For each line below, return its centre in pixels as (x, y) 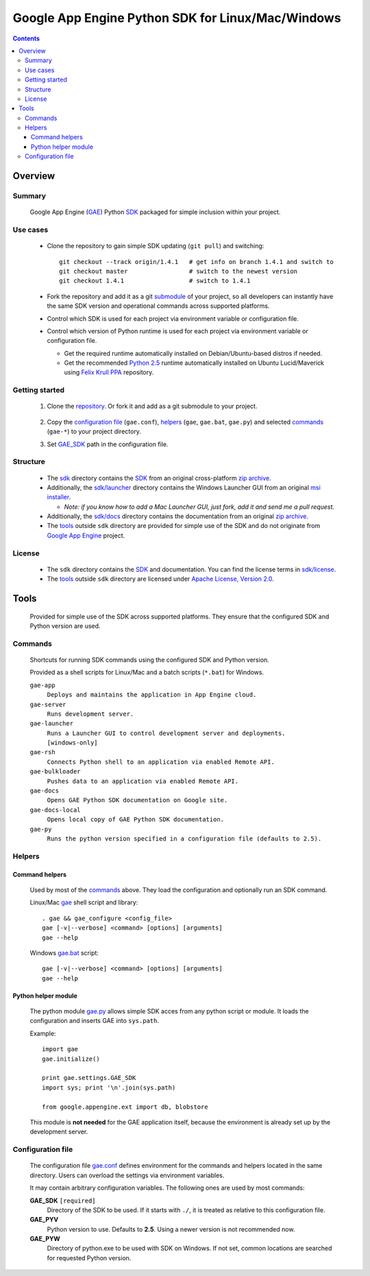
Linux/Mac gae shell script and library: (84, 902)
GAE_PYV (44, 1220)
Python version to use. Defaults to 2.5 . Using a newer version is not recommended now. (171, 1229)
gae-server (48, 704)
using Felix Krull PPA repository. (109, 372)
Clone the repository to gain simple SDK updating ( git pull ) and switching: (156, 246)
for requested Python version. (89, 1257)
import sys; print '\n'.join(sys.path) (109, 1087)
